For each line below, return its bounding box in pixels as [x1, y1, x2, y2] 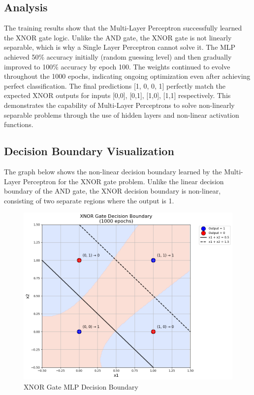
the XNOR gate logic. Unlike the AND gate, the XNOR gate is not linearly [4, 32, 232, 42]
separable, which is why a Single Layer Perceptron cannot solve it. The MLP [4, 42, 236, 52]
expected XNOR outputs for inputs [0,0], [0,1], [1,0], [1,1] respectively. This [4, 90, 231, 100]
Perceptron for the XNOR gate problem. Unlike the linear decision [23, 176, 224, 186]
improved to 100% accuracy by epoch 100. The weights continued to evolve [4, 61, 230, 71]
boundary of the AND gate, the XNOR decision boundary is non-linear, [4, 186, 221, 196]
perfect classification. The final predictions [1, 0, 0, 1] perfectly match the [4, 80, 225, 91]
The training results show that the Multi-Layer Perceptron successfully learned [4, 23, 242, 33]
